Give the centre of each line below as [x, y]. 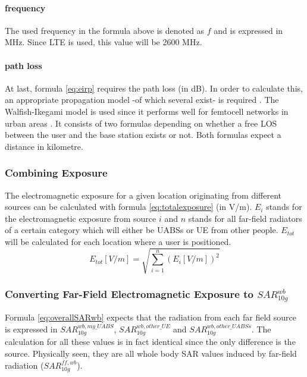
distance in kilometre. [44, 146]
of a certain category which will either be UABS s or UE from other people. [142, 230]
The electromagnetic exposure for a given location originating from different [143, 195]
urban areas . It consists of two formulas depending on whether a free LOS [141, 123]
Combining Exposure [56, 173]
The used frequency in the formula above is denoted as [105, 30]
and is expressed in [248, 30]
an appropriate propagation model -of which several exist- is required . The [142, 100]
